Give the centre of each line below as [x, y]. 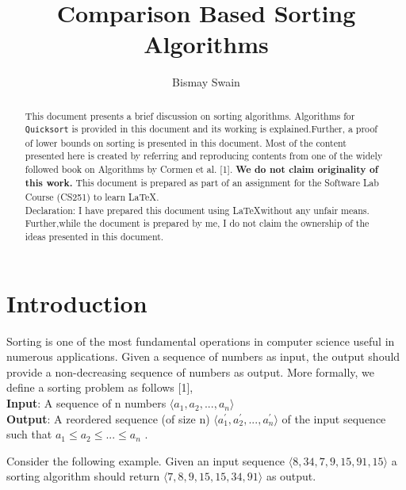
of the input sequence [334, 418]
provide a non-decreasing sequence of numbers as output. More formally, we [191, 371]
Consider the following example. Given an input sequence [146, 460]
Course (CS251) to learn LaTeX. [92, 197]
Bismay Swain [206, 82]
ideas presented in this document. [94, 237]
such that [29, 434]
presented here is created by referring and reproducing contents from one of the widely [204, 156]
